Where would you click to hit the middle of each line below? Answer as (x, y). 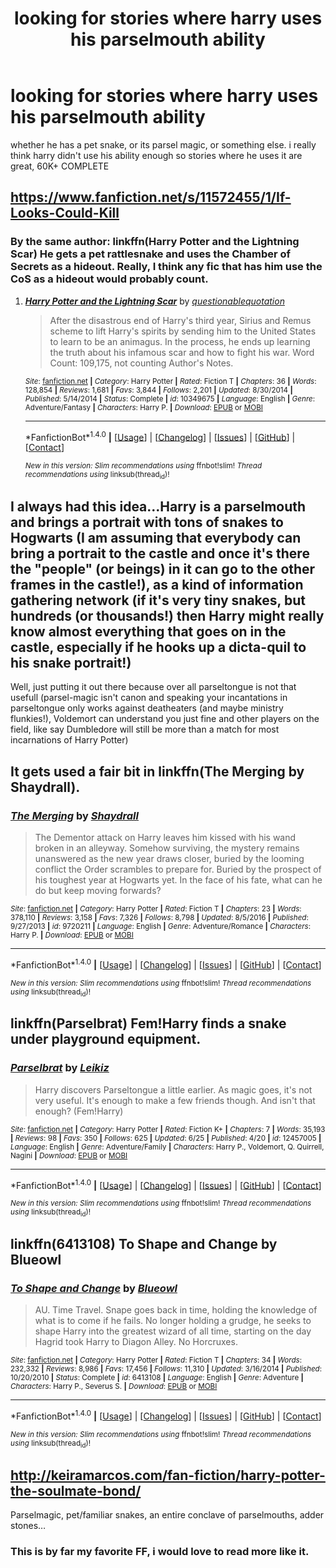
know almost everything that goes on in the (148, 631)
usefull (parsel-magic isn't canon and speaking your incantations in (149, 698)
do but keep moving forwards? (98, 891)
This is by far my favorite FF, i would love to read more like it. (160, 1552)
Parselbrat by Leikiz (60, 1068)
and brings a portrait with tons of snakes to (147, 522)
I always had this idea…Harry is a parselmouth (158, 506)
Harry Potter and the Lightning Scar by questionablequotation (154, 301)
